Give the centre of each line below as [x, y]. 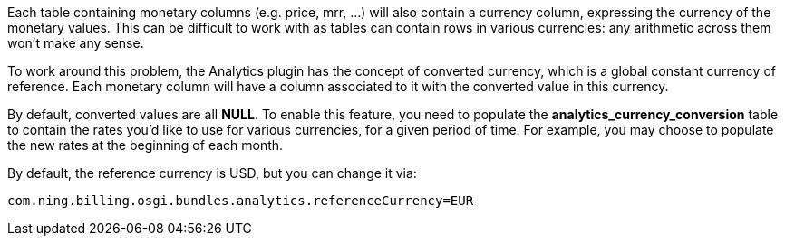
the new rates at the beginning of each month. [145, 145]
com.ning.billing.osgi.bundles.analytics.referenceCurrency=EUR [241, 201]
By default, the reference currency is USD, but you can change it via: [212, 173]
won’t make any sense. [76, 43]
